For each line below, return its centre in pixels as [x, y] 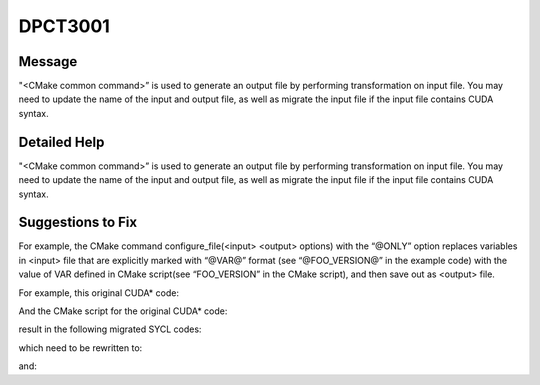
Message [48, 61]
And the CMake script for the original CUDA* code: [123, 311]
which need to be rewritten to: [80, 347]
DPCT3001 [64, 26]
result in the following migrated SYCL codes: [110, 329]
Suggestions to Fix [78, 222]
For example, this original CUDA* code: [99, 292]
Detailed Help [61, 141]
